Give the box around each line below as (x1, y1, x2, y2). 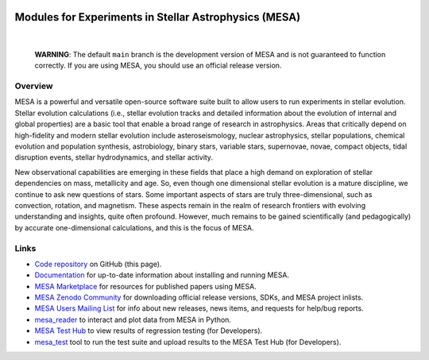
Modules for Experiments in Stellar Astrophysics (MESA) (14, 10, 301, 24)
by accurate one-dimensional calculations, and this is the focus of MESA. (14, 223, 254, 232)
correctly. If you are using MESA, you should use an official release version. (34, 60, 282, 71)
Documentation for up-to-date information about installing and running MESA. (34, 270, 290, 280)
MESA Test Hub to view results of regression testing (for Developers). (34, 326, 263, 335)
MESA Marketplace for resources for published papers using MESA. (34, 281, 257, 291)
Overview (14, 80, 53, 91)
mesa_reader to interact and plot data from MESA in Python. (34, 315, 232, 324)
